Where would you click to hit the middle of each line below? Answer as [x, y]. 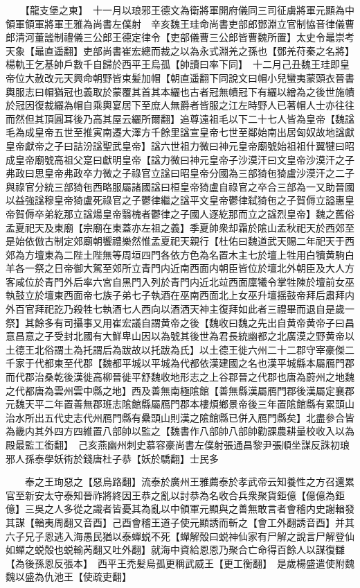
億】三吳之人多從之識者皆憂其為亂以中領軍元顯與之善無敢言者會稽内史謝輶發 [180, 509]
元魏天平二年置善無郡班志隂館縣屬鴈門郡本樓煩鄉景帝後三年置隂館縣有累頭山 [180, 404]
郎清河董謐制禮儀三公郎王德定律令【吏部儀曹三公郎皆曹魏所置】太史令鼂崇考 [180, 37]
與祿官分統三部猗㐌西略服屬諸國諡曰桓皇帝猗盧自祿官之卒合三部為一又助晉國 [180, 186]
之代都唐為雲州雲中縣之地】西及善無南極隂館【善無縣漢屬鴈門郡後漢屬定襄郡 [180, 390]
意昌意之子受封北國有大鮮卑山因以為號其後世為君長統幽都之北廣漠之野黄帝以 [180, 336]
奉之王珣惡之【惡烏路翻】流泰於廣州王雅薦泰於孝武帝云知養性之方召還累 [189, 482]
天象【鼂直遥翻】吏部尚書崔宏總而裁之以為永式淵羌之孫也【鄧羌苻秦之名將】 [178, 50]
